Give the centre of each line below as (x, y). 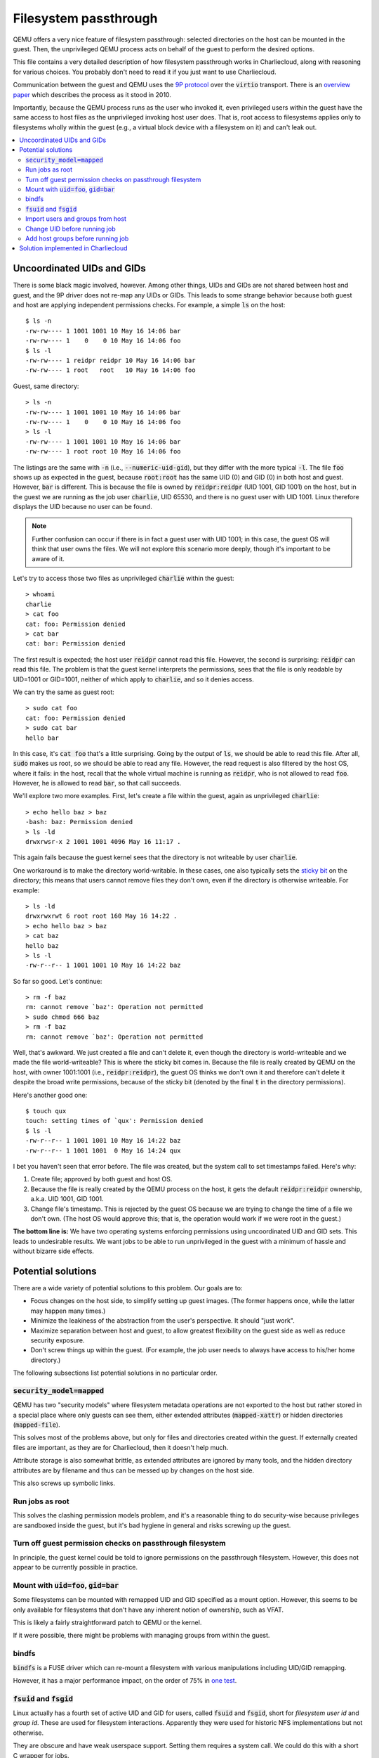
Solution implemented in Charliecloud (73, 248)
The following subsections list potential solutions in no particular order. (115, 1373)
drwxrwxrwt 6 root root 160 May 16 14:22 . (101, 916)
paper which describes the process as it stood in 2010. (92, 94)
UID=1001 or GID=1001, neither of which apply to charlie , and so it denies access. (133, 679)
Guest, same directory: (46, 386)
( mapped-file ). (36, 1425)
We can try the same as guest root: (64, 692)
